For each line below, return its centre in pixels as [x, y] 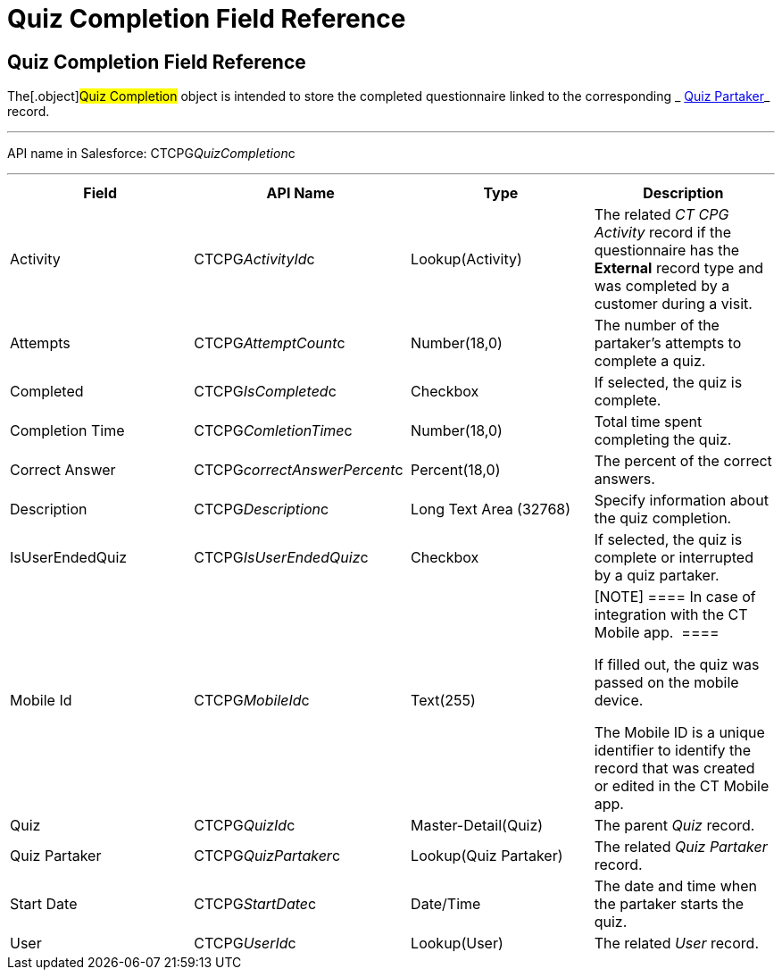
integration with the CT [671, 615]
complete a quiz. [650, 361]
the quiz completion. [663, 518]
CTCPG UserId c [245, 944]
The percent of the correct [683, 461]
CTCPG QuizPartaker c [267, 856]
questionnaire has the [667, 251]
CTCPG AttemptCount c [270, 343]
